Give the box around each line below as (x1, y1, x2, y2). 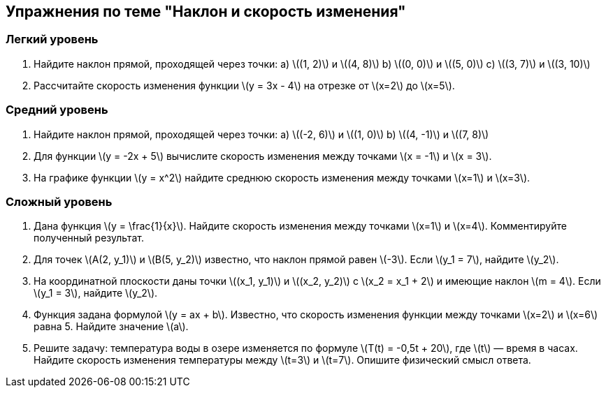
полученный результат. (34, 232, 144, 244)
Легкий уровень (6, 32, 99, 47)
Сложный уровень (6, 194, 113, 209)
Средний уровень (6, 103, 108, 117)
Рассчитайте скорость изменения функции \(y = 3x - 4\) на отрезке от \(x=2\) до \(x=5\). (34, 79, 455, 91)
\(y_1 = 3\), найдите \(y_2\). (34, 287, 158, 299)
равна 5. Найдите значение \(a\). (34, 320, 189, 333)
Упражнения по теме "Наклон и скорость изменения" (6, 3, 406, 20)
